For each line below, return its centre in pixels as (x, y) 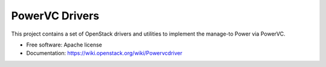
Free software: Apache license (64, 45)
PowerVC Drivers (55, 16)
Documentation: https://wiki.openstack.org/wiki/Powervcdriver (104, 53)
